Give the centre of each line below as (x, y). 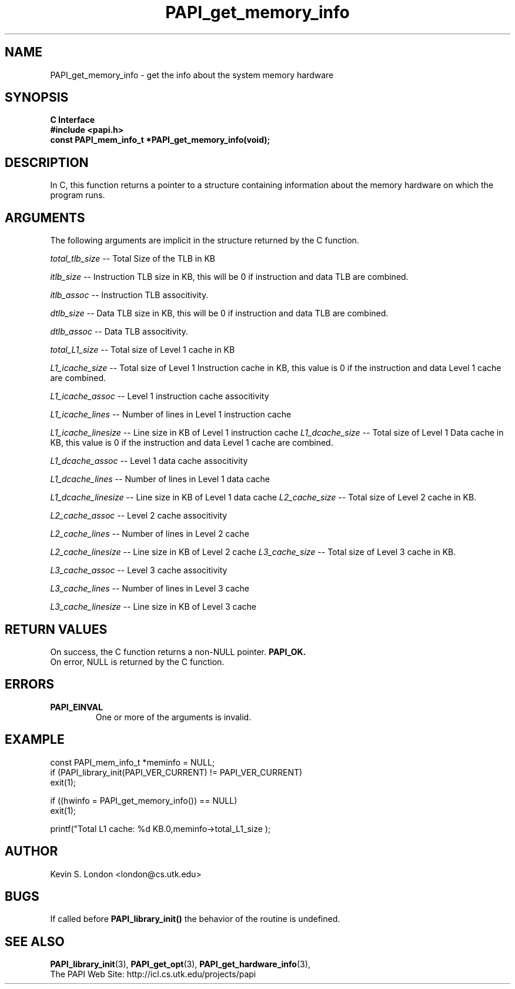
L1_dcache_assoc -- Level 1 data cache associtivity (149, 461)
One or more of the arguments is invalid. (173, 717)
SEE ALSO (35, 941)
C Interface (73, 120)
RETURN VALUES (56, 629)
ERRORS (30, 684)
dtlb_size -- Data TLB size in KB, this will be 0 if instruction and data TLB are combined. (219, 313)
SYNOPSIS (37, 98)
